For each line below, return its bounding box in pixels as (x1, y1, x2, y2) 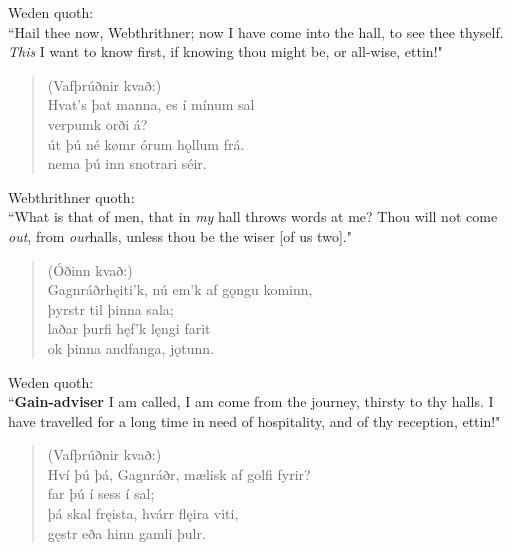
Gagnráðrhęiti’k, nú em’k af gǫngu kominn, (47, 279, 313, 300)
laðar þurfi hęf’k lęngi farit (47, 318, 211, 339)
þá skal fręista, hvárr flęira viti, (47, 503, 239, 524)
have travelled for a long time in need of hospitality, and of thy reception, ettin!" (8, 410, 501, 431)
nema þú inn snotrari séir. (47, 153, 207, 174)
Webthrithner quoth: (8, 186, 135, 207)
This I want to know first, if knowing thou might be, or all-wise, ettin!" (8, 41, 443, 62)
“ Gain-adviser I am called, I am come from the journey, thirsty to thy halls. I (8, 391, 494, 412)
